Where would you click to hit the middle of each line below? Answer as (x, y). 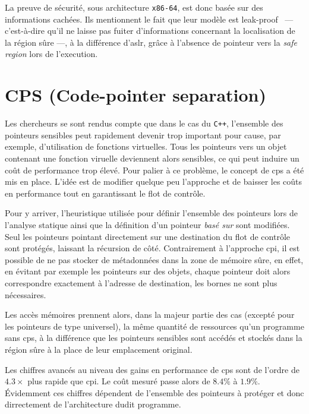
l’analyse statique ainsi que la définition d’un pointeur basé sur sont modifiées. (147, 224)
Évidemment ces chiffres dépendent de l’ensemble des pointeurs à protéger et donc (154, 392)
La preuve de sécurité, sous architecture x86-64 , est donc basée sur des (134, 7)
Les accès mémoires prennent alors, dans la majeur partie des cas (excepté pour (150, 315)
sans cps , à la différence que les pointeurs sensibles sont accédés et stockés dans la (154, 338)
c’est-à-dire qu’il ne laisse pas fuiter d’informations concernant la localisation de (150, 31)
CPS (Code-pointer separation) (136, 95)
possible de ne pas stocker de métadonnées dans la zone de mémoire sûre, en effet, (154, 259)
